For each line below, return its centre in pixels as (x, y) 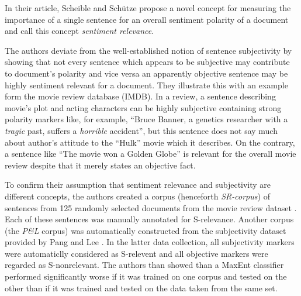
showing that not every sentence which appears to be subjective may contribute (147, 62)
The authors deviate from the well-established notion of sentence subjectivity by (148, 50)
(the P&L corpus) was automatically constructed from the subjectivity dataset (146, 230)
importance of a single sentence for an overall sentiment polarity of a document (147, 19)
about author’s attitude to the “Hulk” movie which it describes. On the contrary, (150, 142)
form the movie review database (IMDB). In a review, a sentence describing (140, 96)
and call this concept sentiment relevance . (79, 31)
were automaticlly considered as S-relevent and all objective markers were (136, 253)
